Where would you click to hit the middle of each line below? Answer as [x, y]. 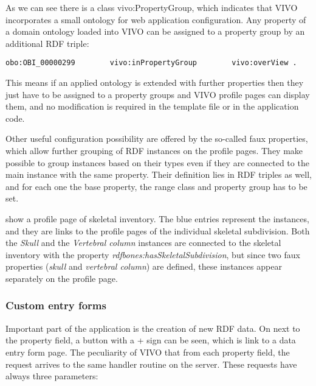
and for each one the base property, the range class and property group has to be [156, 186]
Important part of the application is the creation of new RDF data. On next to [153, 328]
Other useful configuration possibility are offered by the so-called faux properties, [157, 139]
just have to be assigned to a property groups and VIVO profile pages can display [158, 94]
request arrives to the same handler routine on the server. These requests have [151, 364]
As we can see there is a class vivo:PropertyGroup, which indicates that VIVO [152, 7]
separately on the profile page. [62, 278]
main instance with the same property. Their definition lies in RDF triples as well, [159, 174]
